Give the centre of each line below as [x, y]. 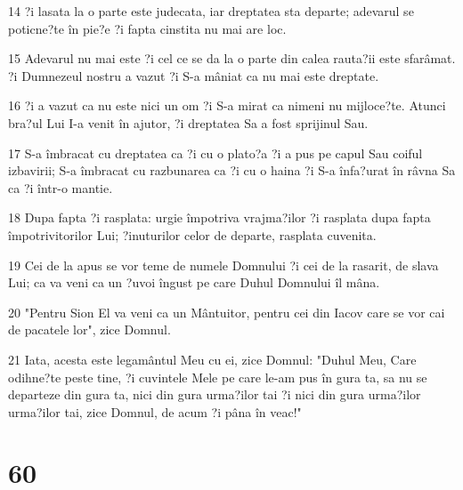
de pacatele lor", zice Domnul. [89, 329]
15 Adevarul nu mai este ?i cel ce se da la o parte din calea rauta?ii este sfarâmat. [232, 58]
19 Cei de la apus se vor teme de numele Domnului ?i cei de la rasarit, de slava [223, 265]
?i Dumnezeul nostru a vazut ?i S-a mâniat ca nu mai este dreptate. [194, 75]
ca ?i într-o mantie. [61, 187]
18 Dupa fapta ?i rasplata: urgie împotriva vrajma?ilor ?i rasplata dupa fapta [219, 217]
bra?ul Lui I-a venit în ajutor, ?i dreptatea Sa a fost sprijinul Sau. [188, 122]
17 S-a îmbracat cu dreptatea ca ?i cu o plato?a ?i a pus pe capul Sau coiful [215, 153]
